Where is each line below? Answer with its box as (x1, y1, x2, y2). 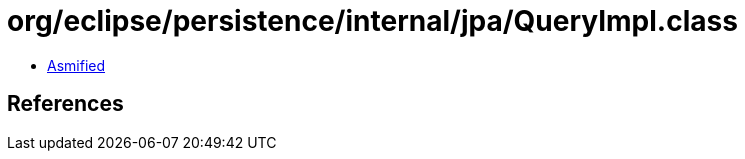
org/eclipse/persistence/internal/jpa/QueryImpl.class (7, 4, 738, 38)
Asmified (47, 56, 106, 74)
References (7, 91, 124, 117)
